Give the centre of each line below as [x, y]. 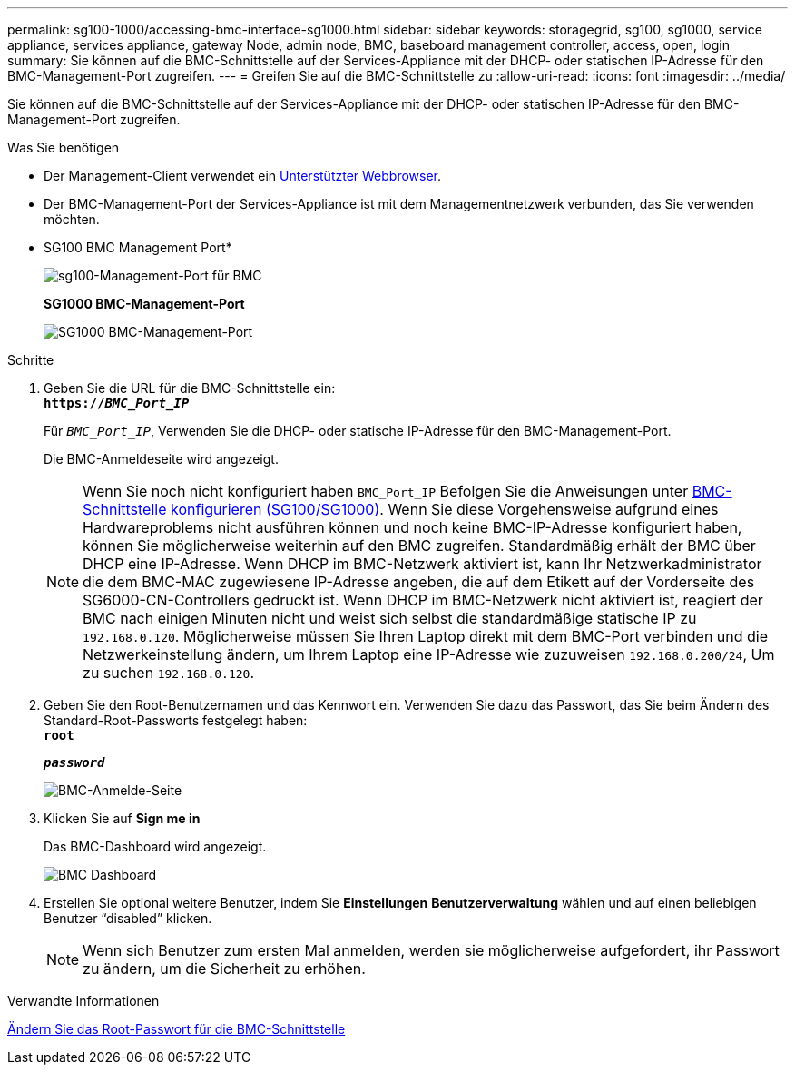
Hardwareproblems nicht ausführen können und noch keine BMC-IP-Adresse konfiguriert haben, [412, 527]
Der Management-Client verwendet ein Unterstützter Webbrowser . [243, 176]
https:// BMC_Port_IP [117, 403]
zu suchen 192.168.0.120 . [169, 673]
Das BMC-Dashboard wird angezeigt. [155, 846]
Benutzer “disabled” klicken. [128, 918]
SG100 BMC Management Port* [138, 247]
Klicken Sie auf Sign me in [122, 818]
